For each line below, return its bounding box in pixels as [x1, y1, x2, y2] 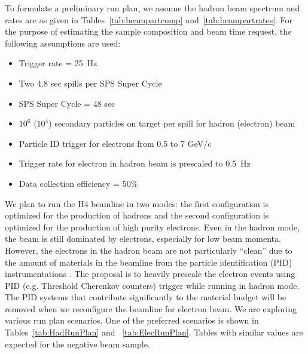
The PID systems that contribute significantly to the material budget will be [5, 291, 286, 303]
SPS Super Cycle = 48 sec [19, 97, 115, 109]
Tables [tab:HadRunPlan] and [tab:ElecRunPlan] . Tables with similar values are [5, 326, 303, 338]
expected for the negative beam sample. [5, 337, 150, 350]
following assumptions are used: [5, 36, 121, 49]
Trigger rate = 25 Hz [19, 57, 97, 69]
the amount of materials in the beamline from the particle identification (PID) [5, 256, 292, 268]
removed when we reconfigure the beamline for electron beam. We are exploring [5, 302, 297, 315]
